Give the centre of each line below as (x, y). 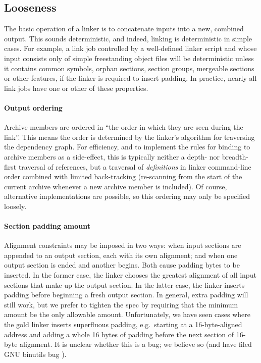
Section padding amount (47, 226)
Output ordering (33, 107)
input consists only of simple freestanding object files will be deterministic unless (129, 58)
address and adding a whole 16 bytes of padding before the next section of (119, 334)
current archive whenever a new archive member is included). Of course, (116, 186)
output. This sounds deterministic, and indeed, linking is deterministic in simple (128, 38)
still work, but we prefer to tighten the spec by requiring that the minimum (121, 304)
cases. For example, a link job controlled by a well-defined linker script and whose (130, 48)
